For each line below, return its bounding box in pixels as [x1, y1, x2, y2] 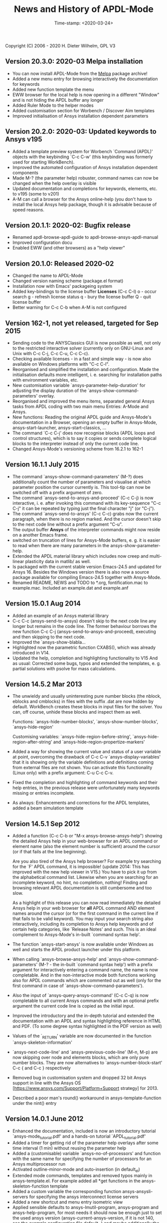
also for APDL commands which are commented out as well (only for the [12, 978, 162, 984]
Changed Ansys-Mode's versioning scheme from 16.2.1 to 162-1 [12, 446, 144, 452]
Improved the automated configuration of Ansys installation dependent [12, 164, 158, 170]
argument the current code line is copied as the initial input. [12, 1003, 135, 1009]
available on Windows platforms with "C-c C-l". [12, 361, 110, 367]
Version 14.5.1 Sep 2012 [5, 819, 80, 828]
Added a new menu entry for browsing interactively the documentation [12, 76, 158, 82]
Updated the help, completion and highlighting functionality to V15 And [12, 655, 158, 661]
